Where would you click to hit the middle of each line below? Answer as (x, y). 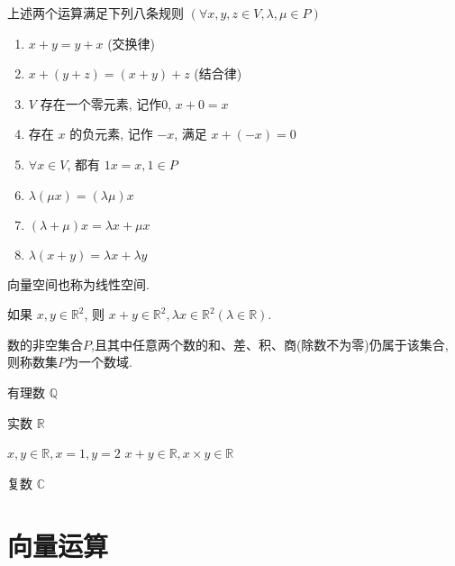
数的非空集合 (45, 344)
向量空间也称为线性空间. (78, 283)
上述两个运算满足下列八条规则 (96, 13)
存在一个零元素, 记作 (101, 103)
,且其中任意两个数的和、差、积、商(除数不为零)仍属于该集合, (270, 344)
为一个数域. (99, 362)
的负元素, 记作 (111, 134)
